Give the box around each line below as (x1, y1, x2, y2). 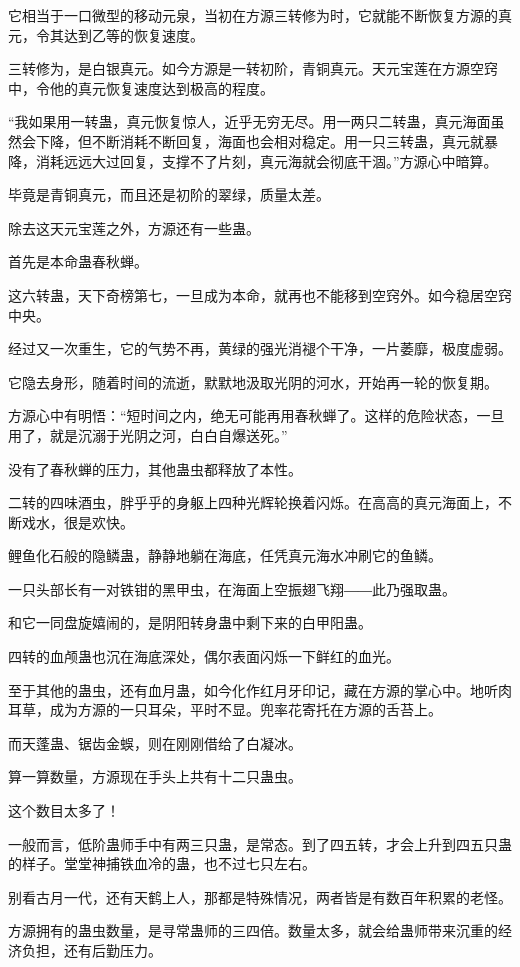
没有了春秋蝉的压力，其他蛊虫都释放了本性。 (8, 458, 302, 479)
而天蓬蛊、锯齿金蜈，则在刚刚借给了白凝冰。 (8, 732, 302, 753)
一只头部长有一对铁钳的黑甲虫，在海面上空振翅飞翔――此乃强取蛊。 (8, 578, 456, 599)
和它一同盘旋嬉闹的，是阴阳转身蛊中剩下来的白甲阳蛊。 (8, 612, 372, 633)
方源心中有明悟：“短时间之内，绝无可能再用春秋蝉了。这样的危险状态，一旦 (8, 405, 505, 426)
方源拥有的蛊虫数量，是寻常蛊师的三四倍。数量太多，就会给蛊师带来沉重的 (8, 920, 498, 941)
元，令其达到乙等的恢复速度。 (8, 24, 204, 45)
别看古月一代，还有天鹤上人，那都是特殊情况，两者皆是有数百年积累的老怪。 (8, 886, 512, 907)
